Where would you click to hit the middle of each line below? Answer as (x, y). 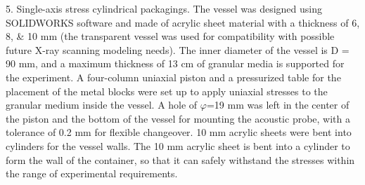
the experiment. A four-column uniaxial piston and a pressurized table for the (173, 77)
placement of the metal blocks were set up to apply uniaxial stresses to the (167, 91)
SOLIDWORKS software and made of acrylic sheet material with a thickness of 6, (183, 22)
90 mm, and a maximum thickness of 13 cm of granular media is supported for (175, 63)
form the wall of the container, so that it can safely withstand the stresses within (180, 159)
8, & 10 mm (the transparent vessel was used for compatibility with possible (170, 36)
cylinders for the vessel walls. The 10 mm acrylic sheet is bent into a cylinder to (178, 145)
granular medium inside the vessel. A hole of (102, 105)
